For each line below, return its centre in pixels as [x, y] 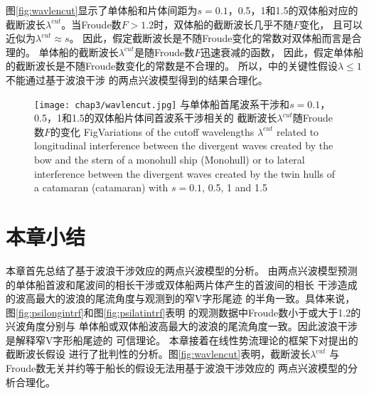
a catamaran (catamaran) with [101, 187]
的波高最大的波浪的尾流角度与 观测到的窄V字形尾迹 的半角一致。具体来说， [181, 298]
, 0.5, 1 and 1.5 [235, 187]
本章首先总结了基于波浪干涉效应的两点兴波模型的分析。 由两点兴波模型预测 [182, 270]
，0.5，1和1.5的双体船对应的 [293, 10]
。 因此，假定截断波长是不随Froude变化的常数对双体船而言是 [210, 38]
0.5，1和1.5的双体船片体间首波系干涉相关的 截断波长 [156, 118]
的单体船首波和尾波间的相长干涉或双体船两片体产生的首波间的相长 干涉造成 [182, 284]
